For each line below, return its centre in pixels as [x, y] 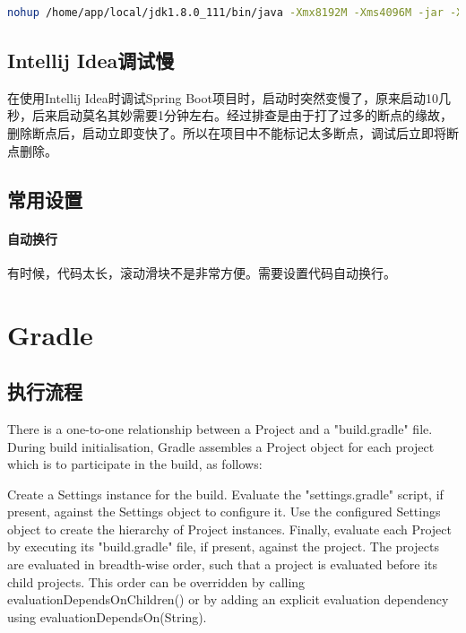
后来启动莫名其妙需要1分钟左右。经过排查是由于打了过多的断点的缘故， [242, 115]
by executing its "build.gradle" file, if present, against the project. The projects [223, 546]
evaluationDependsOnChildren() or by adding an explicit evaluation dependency [228, 599]
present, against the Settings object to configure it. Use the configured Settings [224, 512]
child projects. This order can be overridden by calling [156, 581]
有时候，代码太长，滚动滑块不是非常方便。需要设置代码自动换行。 [202, 272]
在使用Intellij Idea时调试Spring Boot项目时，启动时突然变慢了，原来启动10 [223, 97]
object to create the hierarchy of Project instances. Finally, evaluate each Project [229, 529]
